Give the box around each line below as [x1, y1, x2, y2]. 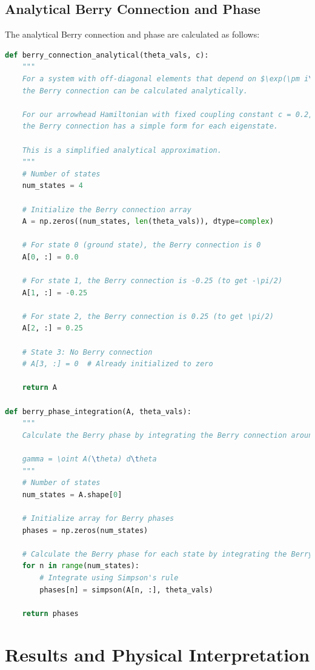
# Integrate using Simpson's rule [39, 573, 179, 582]
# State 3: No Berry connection [22, 347, 153, 357]
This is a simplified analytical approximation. [22, 146, 222, 155]
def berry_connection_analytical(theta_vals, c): [5, 50, 209, 59]
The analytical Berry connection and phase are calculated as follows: [5, 28, 260, 41]
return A [22, 383, 57, 392]
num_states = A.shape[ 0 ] [22, 490, 122, 499]
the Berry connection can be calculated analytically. [22, 86, 248, 95]
